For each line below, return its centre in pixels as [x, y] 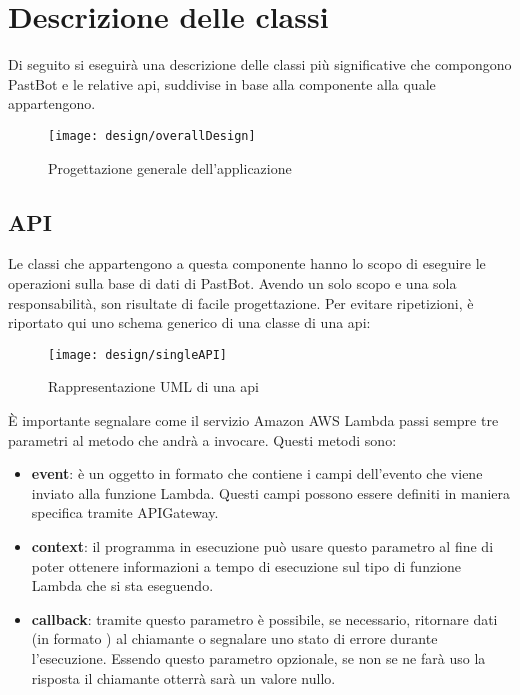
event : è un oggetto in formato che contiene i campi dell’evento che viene [257, 473]
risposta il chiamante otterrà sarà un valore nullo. [183, 677]
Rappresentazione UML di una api [153, 386]
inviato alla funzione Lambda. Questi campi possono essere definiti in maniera [271, 492]
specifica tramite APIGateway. [125, 512]
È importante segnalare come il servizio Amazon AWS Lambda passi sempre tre [253, 419]
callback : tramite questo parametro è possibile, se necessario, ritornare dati [264, 618]
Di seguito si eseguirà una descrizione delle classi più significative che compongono [260, 64]
